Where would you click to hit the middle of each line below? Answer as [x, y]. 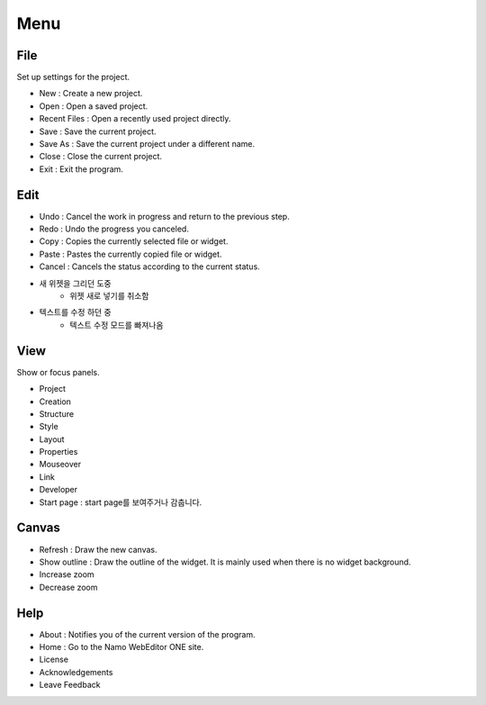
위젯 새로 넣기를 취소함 [109, 296]
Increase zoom [67, 574]
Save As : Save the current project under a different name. [147, 144]
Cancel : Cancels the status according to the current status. [149, 267]
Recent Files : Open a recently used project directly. [135, 119]
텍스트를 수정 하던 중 [75, 312]
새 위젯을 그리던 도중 [75, 283]
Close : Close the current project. [100, 157]
